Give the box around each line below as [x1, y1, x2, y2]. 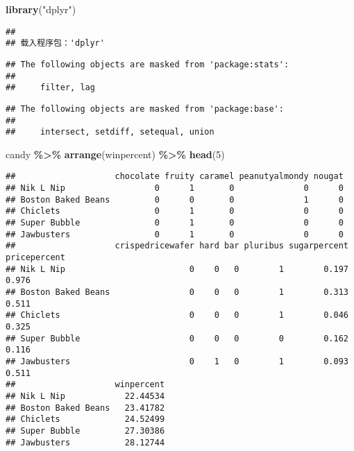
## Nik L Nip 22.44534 [6, 391, 165, 401]
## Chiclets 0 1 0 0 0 [6, 206, 344, 216]
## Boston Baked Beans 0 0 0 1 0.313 [6, 287, 348, 297]
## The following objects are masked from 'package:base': [6, 103, 284, 114]
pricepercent [6, 253, 65, 263]
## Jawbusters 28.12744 [6, 437, 165, 448]
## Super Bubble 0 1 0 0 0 [6, 218, 344, 228]
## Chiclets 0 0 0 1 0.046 [6, 310, 348, 321]
